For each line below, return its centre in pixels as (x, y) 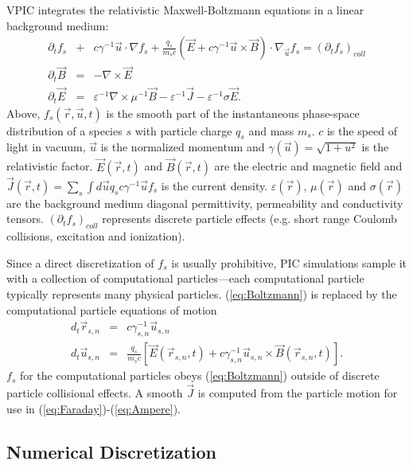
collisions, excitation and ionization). (96, 236)
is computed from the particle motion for (298, 393)
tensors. (25, 219)
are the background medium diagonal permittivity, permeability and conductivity (205, 203)
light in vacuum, (46, 147)
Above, (23, 113)
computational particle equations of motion (112, 309)
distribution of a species (64, 130)
